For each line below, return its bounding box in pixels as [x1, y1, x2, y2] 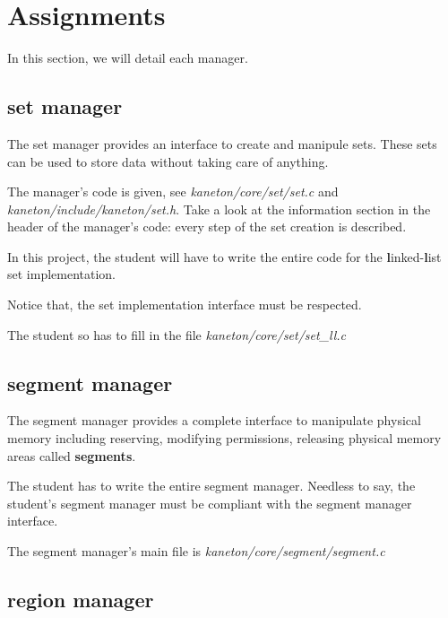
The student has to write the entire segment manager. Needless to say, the [7, 476, 416, 495]
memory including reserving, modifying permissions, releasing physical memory [7, 429, 442, 448]
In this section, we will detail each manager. [7, 48, 248, 67]
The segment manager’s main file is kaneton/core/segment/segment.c [7, 542, 385, 561]
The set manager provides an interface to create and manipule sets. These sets [7, 134, 437, 152]
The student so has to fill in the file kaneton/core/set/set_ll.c [7, 325, 347, 344]
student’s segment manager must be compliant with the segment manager [7, 493, 412, 512]
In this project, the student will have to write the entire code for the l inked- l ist [7, 247, 442, 265]
